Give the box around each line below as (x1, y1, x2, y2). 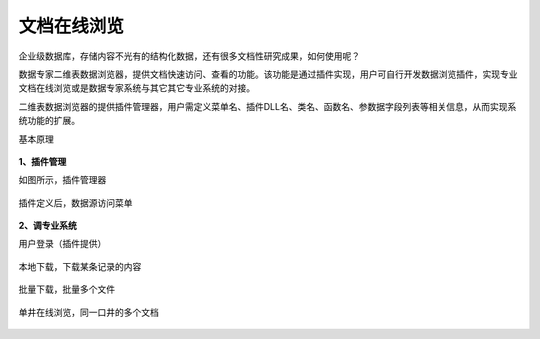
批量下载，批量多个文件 (18, 283, 115, 295)
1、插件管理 (18, 155, 67, 167)
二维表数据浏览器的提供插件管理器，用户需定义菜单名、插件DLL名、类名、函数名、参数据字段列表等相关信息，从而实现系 (18, 100, 517, 112)
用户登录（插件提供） (18, 238, 107, 250)
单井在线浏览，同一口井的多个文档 (18, 306, 159, 318)
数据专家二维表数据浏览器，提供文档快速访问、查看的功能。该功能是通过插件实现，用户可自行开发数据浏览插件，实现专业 (18, 68, 518, 80)
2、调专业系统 (18, 220, 77, 232)
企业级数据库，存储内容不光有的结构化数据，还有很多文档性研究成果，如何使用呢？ (18, 50, 360, 62)
